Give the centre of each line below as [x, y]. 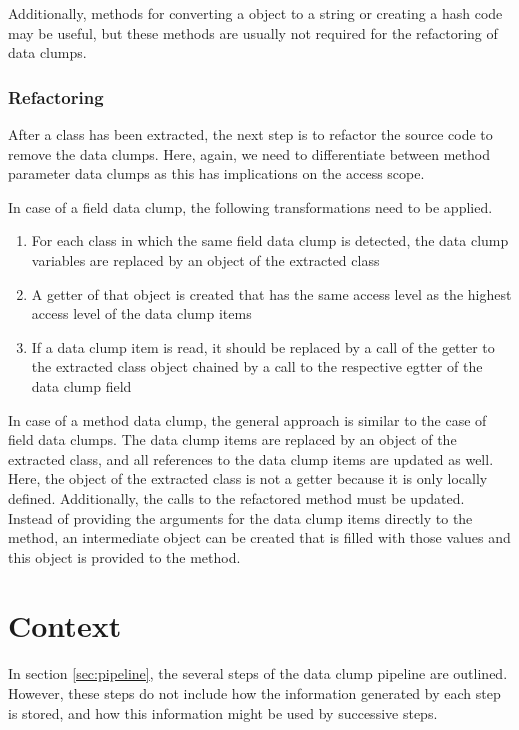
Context [65, 625]
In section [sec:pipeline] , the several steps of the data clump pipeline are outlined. [258, 673]
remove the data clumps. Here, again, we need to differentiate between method [249, 153]
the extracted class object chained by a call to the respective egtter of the [257, 366]
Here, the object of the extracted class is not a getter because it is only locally [248, 478]
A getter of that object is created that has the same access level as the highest [271, 293]
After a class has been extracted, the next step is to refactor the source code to [250, 134]
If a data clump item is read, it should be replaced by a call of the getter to [263, 346]
